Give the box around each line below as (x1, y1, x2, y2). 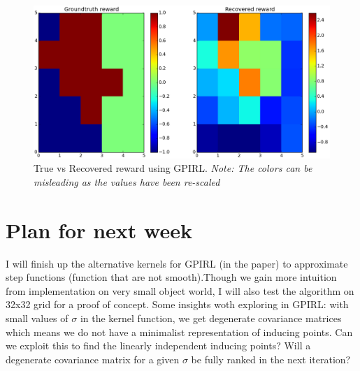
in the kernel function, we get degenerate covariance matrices (80, 310, 342, 325)
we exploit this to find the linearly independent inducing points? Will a (6, 338, 311, 353)
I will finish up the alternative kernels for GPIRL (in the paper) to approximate (6, 256, 348, 270)
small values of (6, 310, 69, 325)
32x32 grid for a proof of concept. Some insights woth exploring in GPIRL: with (6, 297, 349, 312)
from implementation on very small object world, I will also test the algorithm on (6, 283, 354, 298)
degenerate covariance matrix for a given (6, 351, 180, 366)
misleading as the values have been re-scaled (34, 174, 220, 189)
